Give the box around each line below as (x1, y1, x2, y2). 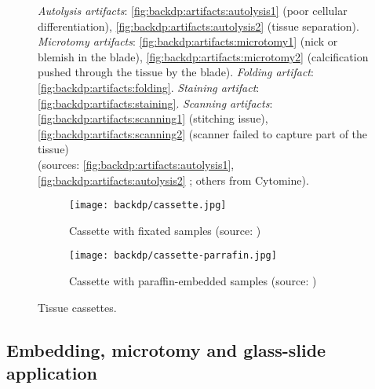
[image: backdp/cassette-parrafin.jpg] (69, 250, 277, 262)
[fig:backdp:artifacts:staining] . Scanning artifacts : (38, 94, 273, 111)
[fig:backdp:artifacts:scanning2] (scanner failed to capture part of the (38, 125, 368, 141)
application (6, 361, 98, 384)
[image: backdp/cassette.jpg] (69, 200, 227, 211)
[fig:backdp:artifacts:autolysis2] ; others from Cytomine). (38, 171, 309, 188)
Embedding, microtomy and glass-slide (6, 337, 326, 361)
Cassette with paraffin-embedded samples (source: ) (69, 273, 317, 289)
